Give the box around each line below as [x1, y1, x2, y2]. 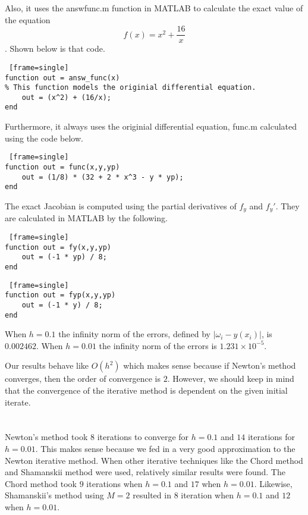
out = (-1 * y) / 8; [21, 300, 103, 309]
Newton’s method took [5, 431, 88, 443]
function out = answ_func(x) [5, 73, 120, 82]
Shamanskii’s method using [5, 489, 104, 501]
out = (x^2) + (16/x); [21, 93, 111, 102]
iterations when [86, 477, 143, 489]
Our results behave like [5, 359, 89, 372]
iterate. [5, 395, 31, 408]
